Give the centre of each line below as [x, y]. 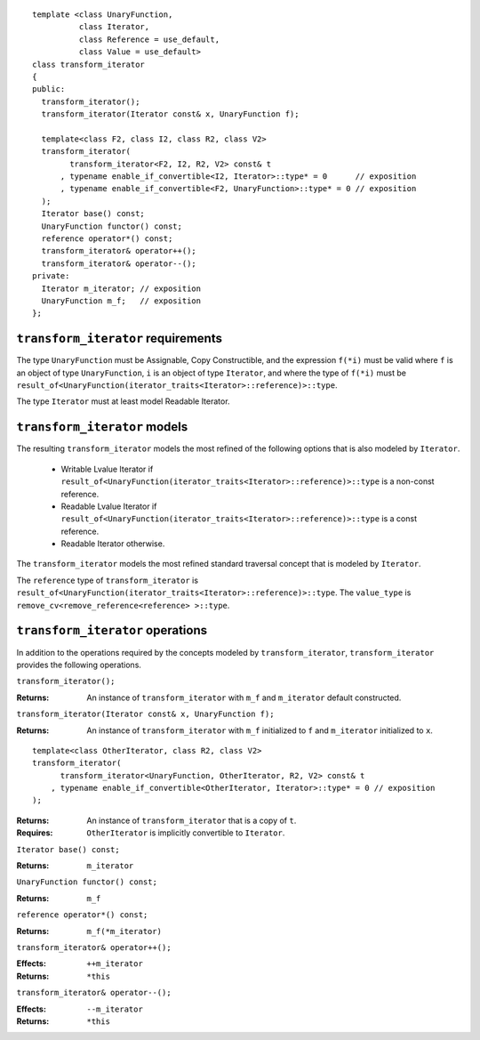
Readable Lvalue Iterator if [109, 506]
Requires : [35, 833]
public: [49, 89]
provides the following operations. [79, 665]
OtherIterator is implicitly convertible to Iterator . [186, 833]
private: [51, 276]
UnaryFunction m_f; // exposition [121, 301]
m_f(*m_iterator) [124, 931]
